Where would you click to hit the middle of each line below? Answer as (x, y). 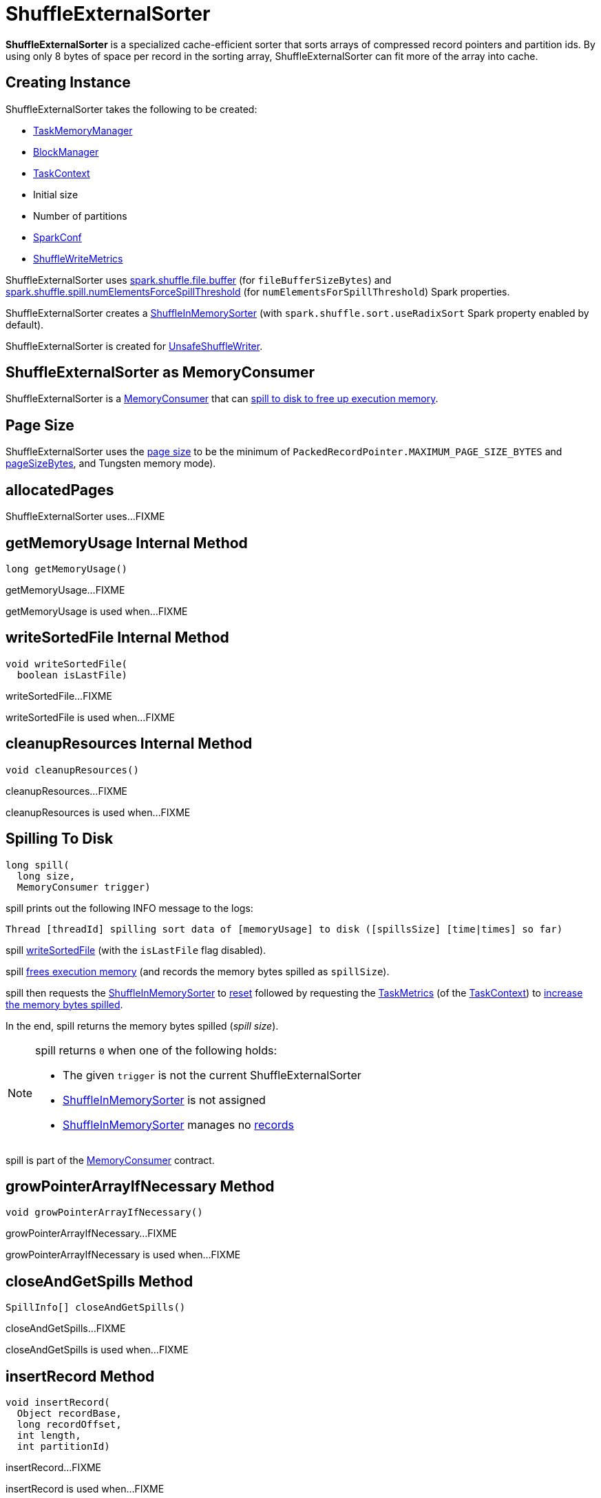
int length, (49, 1436)
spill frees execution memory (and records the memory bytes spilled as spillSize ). (198, 971)
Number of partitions (80, 216)
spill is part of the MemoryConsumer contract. (110, 1160)
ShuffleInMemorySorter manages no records (179, 1124)
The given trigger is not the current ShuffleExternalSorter (212, 1075)
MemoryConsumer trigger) (84, 887)
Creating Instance (68, 83)
